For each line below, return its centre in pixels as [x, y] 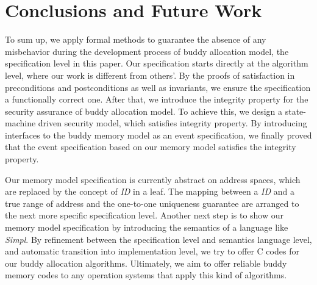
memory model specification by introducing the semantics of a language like [147, 227]
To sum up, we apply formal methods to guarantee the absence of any [136, 39]
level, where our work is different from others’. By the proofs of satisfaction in [150, 75]
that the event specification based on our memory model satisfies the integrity [151, 147]
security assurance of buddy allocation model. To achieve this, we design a [144, 111]
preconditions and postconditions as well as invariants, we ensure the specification [158, 87]
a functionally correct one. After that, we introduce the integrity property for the [157, 99]
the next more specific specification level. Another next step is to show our [144, 215]
